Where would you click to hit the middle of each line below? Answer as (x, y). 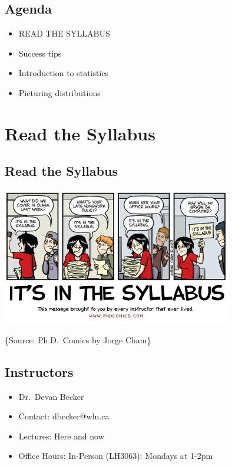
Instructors (39, 371)
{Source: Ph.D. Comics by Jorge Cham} (78, 339)
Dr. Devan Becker (51, 396)
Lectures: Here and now (61, 436)
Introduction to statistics (64, 73)
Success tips (40, 53)
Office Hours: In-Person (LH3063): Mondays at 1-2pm (116, 456)
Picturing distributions (59, 92)
